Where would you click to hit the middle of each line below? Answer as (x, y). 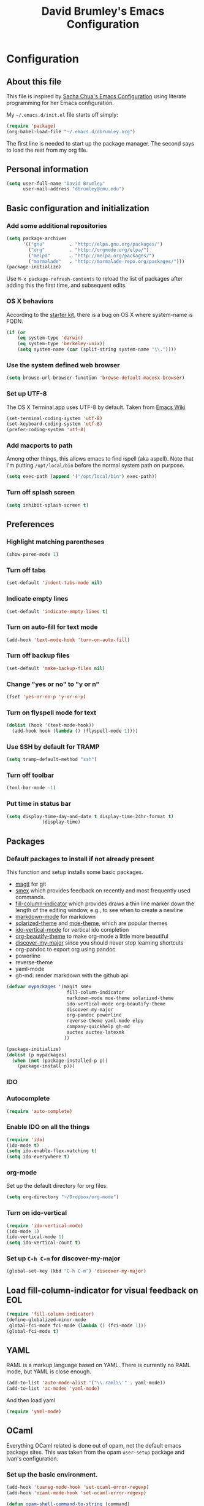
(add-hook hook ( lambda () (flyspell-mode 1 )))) (75, 731)
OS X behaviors (30, 301)
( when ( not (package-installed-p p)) (60, 1061)
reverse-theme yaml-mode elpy (105, 1021)
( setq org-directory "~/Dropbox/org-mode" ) (63, 1197)
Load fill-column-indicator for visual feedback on (102, 1290)
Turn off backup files (38, 655)
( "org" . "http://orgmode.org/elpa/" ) (89, 250)
